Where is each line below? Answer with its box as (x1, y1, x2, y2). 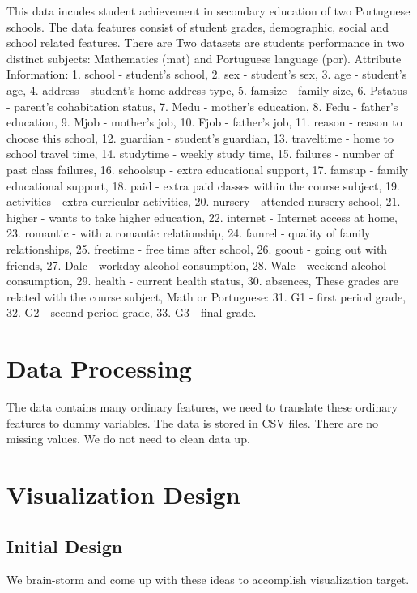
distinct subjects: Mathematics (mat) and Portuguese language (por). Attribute (6, 49, 402, 66)
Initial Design (6, 533, 123, 558)
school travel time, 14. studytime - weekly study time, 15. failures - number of (6, 145, 394, 162)
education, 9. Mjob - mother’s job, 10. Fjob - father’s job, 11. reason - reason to (6, 113, 402, 130)
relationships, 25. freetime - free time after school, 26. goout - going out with (6, 240, 388, 257)
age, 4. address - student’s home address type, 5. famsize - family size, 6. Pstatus (6, 81, 408, 98)
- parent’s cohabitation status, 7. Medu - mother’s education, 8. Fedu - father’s (6, 97, 398, 114)
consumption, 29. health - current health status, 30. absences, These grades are (6, 272, 399, 289)
